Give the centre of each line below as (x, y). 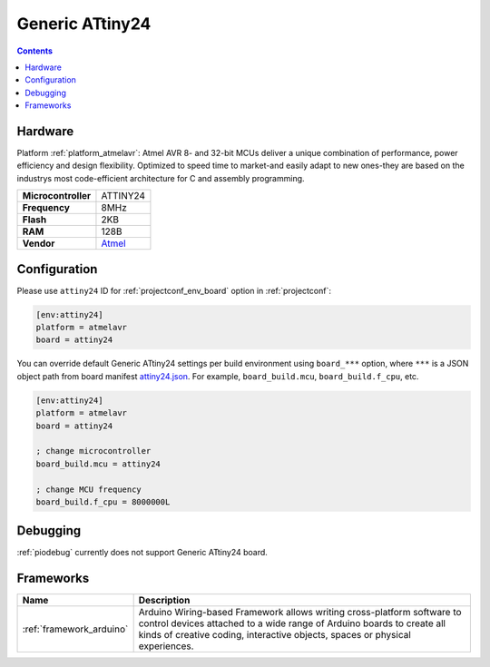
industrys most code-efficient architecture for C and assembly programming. (161, 178)
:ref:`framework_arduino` (75, 629)
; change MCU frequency (89, 489)
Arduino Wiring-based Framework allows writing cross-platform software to (300, 613)
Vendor (39, 243)
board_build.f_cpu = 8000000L (103, 502)
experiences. (166, 646)
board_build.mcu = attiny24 (98, 464)
